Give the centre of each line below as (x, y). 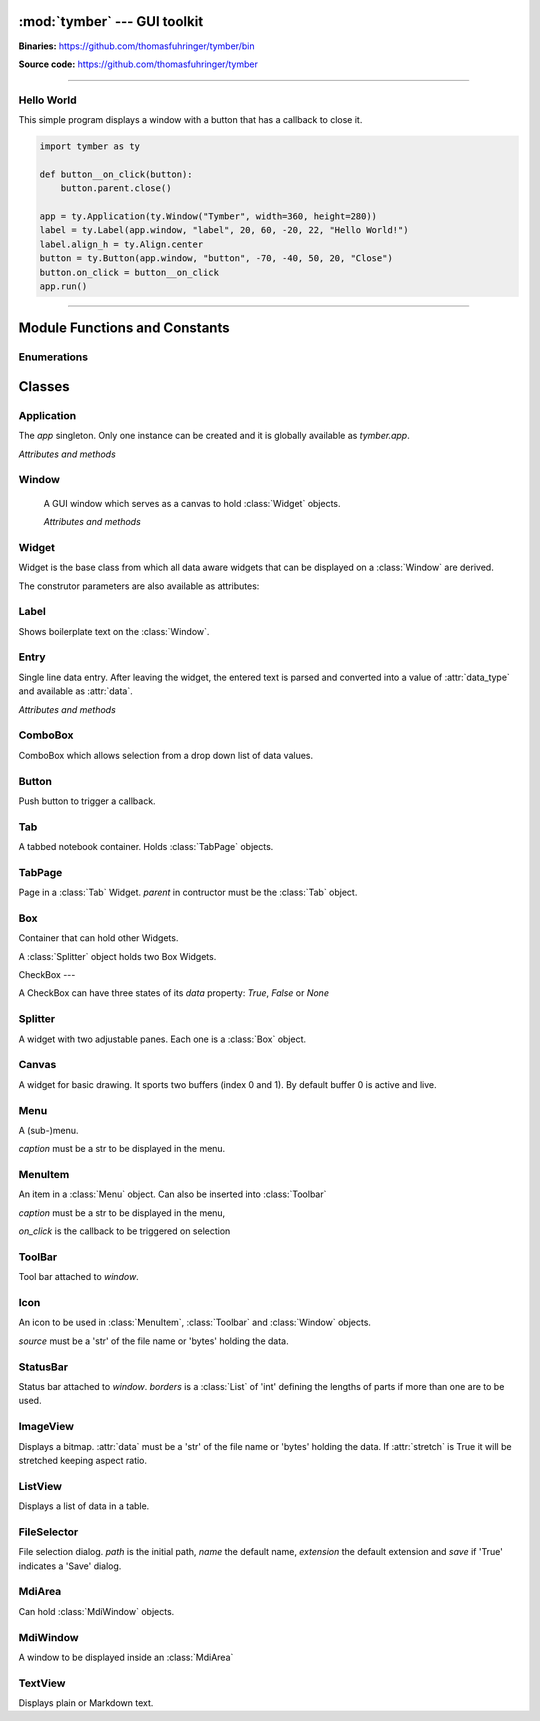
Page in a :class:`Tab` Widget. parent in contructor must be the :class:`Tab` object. (188, 892)
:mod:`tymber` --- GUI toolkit (111, 21)
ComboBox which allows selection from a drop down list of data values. (166, 755)
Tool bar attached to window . (78, 1277)
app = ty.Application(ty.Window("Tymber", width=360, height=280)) (208, 216)
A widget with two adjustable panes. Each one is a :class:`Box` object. (162, 1039)
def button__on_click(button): (116, 174)
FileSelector (48, 1532)
